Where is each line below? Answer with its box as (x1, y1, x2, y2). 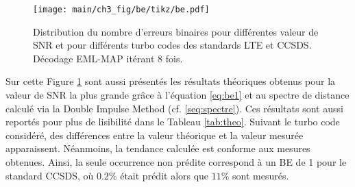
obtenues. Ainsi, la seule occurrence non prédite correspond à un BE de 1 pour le (5, 155, 347, 169)
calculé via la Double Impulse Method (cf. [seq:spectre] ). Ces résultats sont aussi (5, 101, 343, 115)
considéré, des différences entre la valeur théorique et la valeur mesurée (5, 127, 304, 142)
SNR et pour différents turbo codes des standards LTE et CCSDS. (33, 38, 312, 52)
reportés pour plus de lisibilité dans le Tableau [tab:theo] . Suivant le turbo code (5, 114, 340, 129)
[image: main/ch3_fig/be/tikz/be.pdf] (33, 5, 210, 14)
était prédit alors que (120, 168, 209, 182)
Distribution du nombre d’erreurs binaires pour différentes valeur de (33, 24, 319, 38)
